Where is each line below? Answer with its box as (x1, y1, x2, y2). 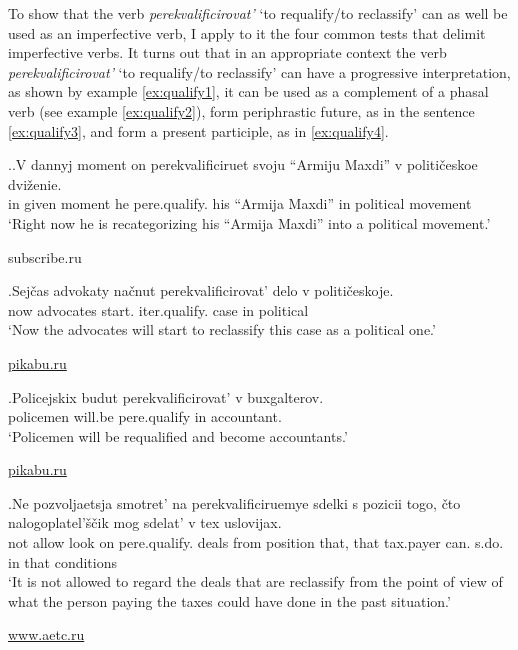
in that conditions (8, 551, 117, 572)
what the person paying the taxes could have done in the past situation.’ (8, 590, 451, 611)
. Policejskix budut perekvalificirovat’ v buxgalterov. (8, 386, 324, 407)
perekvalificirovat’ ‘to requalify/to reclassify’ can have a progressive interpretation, (8, 61, 511, 82)
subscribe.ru (8, 246, 82, 267)
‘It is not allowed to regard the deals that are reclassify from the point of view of (8, 571, 503, 592)
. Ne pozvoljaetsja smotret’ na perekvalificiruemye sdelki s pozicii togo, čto (8, 492, 461, 513)
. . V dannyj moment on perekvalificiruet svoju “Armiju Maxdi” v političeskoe (8, 154, 478, 175)
